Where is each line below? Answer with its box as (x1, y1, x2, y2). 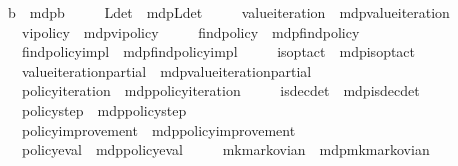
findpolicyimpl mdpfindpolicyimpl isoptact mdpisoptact (21, 41, 416, 62)
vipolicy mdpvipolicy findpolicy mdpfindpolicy (21, 21, 360, 42)
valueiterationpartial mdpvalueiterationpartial (21, 60, 312, 81)
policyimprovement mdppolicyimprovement (21, 119, 296, 140)
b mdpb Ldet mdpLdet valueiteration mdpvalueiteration (7, 2, 450, 22)
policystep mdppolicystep (21, 99, 187, 120)
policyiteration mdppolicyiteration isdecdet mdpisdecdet (21, 80, 420, 101)
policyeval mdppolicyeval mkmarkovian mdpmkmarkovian (21, 139, 430, 160)
